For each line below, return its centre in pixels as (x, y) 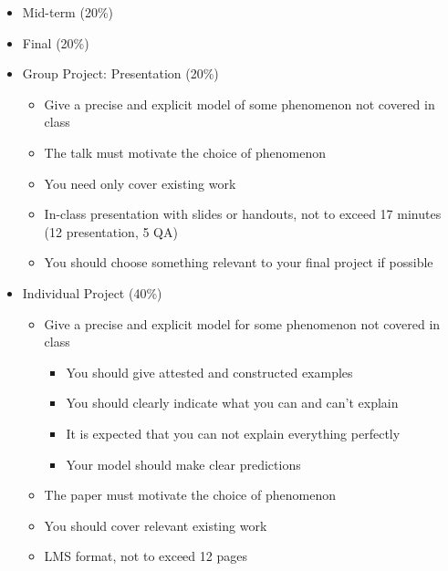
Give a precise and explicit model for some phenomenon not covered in (242, 323)
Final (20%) (56, 42)
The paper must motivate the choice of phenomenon (190, 495)
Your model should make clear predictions (183, 464)
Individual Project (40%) (92, 292)
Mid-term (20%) (68, 12)
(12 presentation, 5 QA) (111, 231)
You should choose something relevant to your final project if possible (239, 262)
